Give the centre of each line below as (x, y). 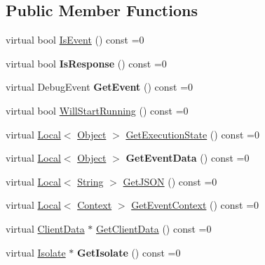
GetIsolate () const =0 (129, 252)
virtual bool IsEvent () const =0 (75, 40)
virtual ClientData (45, 228)
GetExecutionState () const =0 (192, 134)
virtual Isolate (36, 252)
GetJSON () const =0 (170, 181)
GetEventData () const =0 (188, 158)
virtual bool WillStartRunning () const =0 (97, 110)
